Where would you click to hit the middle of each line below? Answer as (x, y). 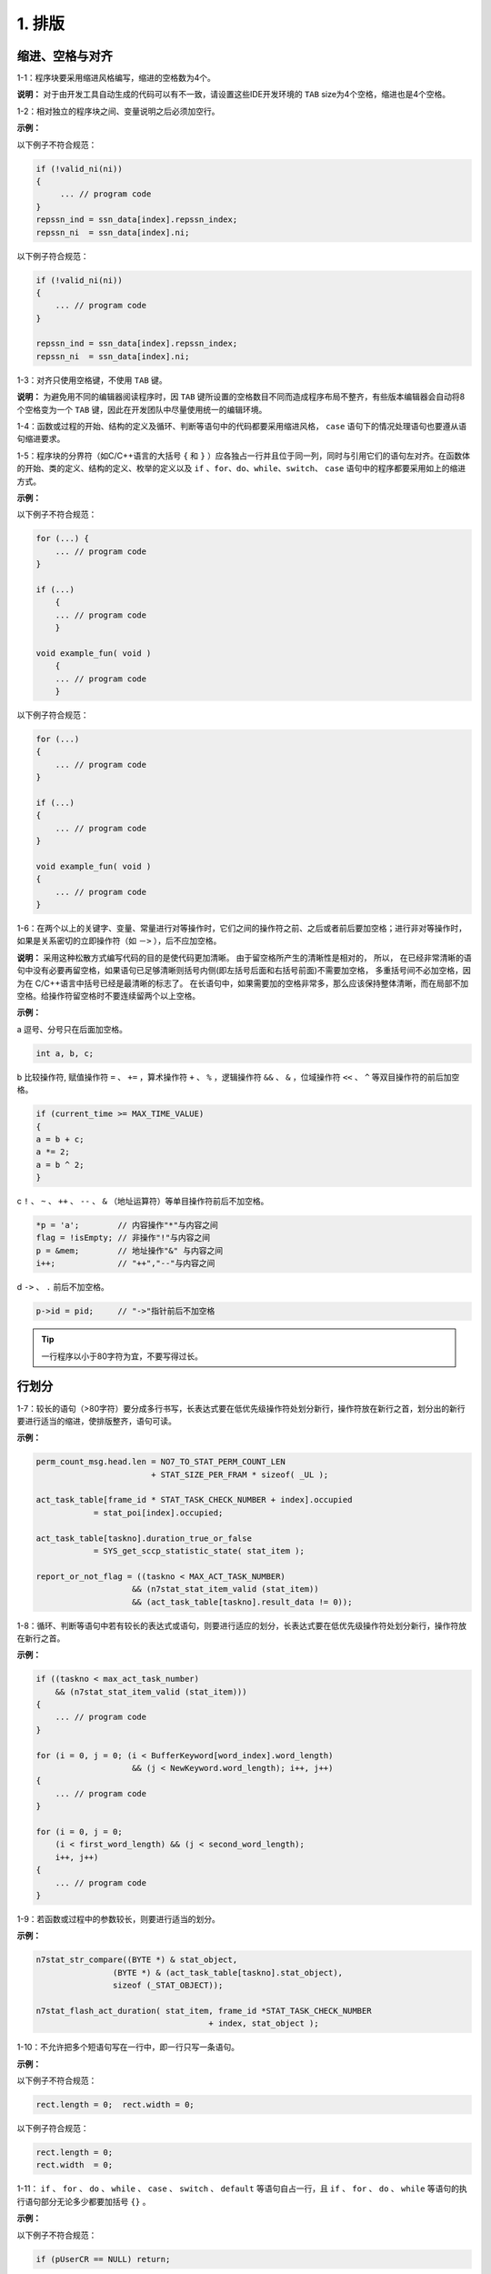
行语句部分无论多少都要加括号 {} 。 (84, 2201)
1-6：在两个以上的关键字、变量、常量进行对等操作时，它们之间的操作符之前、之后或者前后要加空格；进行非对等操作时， (242, 929)
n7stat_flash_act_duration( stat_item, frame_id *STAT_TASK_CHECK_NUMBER (204, 2011)
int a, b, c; (65, 1053)
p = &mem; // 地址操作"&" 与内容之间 (129, 1250)
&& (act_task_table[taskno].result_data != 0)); (242, 1602)
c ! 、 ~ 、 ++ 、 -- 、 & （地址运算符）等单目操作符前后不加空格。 (143, 1202)
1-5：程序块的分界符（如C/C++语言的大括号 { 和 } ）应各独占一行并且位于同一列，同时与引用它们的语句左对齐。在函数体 (244, 456)
